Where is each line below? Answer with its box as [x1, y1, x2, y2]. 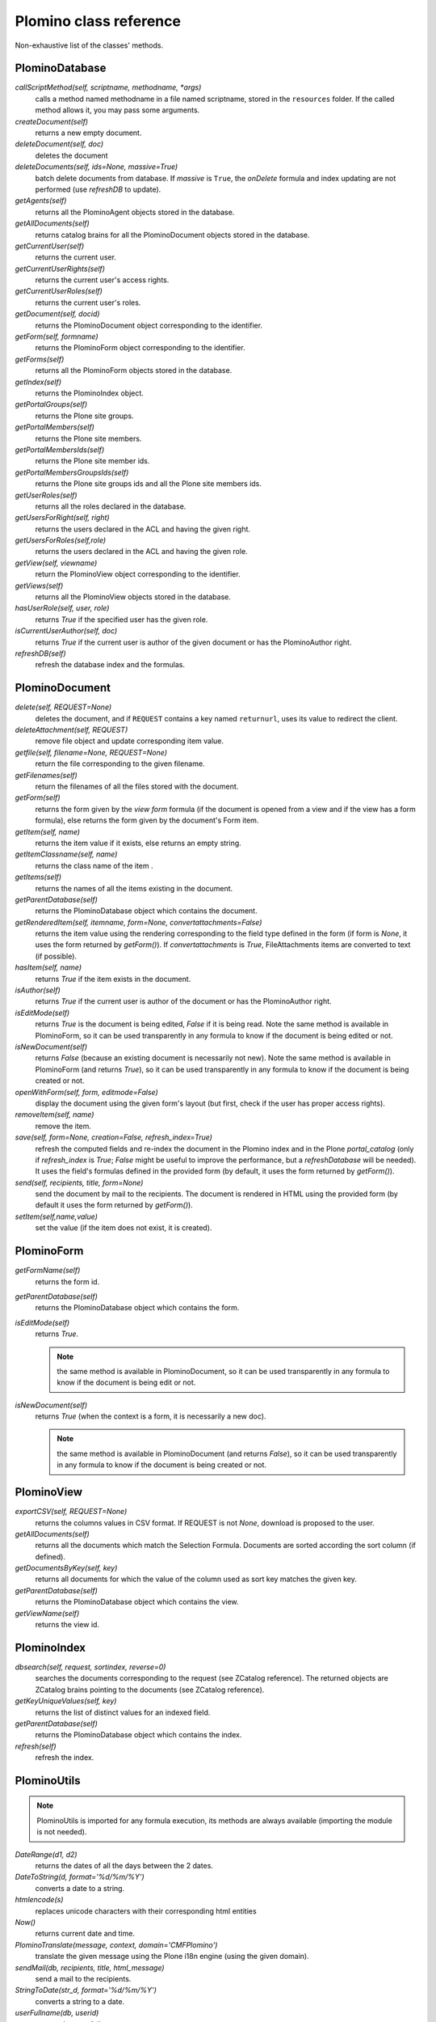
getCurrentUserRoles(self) [15, 286, 103, 296]
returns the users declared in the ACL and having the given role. [35, 547, 248, 556]
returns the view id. [35, 1620, 100, 1630]
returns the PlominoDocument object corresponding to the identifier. [35, 320, 262, 330]
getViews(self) [15, 581, 64, 590]
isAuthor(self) [15, 985, 61, 995]
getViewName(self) [15, 1608, 80, 1618]
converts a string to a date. [35, 1996, 125, 2006]
